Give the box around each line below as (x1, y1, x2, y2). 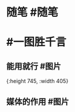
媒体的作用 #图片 (6, 96, 70, 107)
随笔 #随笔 (6, 5, 59, 19)
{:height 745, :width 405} (6, 78, 68, 85)
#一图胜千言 (6, 36, 67, 49)
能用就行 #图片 (6, 61, 62, 71)
